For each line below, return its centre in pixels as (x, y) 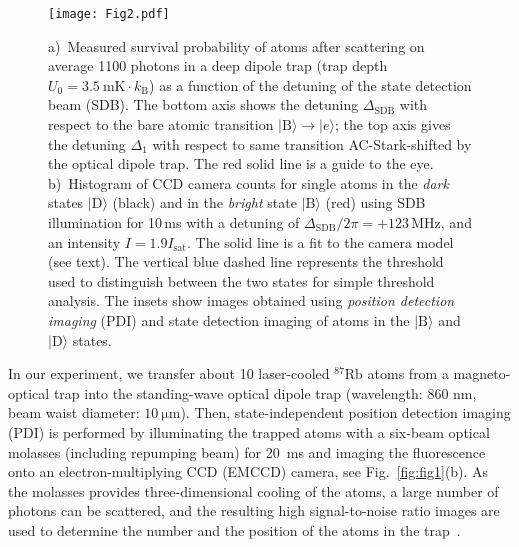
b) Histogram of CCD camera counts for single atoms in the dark (248, 182)
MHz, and (441, 222)
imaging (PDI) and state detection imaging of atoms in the (229, 319)
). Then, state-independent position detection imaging (345, 412)
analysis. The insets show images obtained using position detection (251, 300)
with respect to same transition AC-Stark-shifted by (312, 143)
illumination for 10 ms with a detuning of (174, 222)
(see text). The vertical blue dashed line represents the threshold (246, 261)
